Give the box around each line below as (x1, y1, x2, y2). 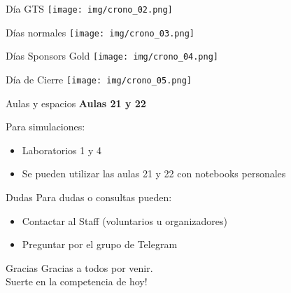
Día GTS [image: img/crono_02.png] (6, 1, 173, 15)
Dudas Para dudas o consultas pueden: (6, 190, 172, 204)
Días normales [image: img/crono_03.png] (6, 25, 194, 39)
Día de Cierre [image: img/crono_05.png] (6, 71, 192, 86)
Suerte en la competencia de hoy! (6, 274, 148, 289)
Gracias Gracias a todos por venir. (6, 260, 153, 275)
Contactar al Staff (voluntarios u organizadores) (22, 213, 227, 228)
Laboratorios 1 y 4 (22, 142, 101, 157)
